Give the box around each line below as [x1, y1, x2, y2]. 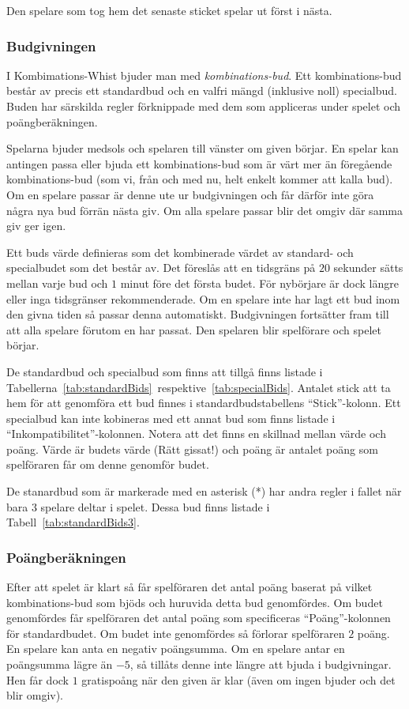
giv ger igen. [6, 217, 66, 234]
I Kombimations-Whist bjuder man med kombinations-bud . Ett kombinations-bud [6, 66, 402, 83]
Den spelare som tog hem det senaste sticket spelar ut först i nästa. [6, 2, 332, 18]
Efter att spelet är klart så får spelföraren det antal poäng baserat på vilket [6, 579, 373, 595]
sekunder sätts [333, 259, 403, 276]
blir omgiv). [6, 687, 64, 703]
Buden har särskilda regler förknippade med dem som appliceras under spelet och [6, 98, 401, 114]
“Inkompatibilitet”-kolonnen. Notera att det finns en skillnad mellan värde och [6, 425, 386, 442]
